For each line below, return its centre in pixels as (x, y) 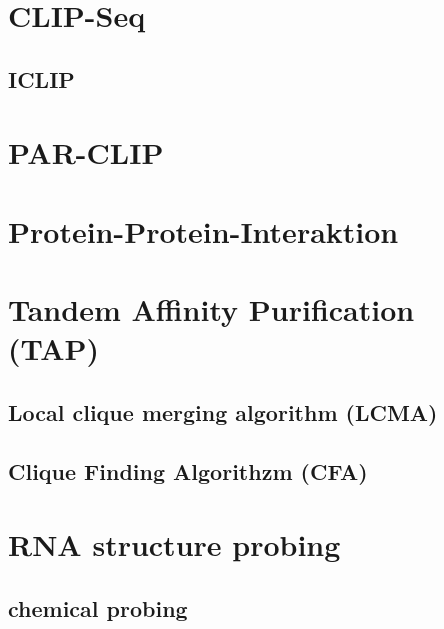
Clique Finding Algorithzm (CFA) (188, 470)
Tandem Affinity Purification (211, 309)
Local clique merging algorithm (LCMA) (223, 411)
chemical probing (98, 607)
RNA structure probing (174, 544)
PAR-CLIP (86, 152)
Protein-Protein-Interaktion (203, 230)
